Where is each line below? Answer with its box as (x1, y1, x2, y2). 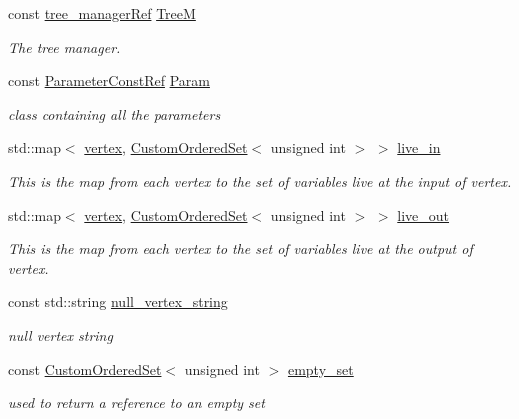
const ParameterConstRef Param (8, 70, 210, 91)
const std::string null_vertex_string (8, 291, 228, 312)
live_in (397, 137, 441, 158)
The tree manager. (8, 36, 121, 57)
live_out (397, 204, 450, 225)
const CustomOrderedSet (8, 358, 162, 379)
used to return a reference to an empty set (8, 392, 265, 413)
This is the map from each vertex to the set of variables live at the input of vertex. (8, 170, 512, 191)
